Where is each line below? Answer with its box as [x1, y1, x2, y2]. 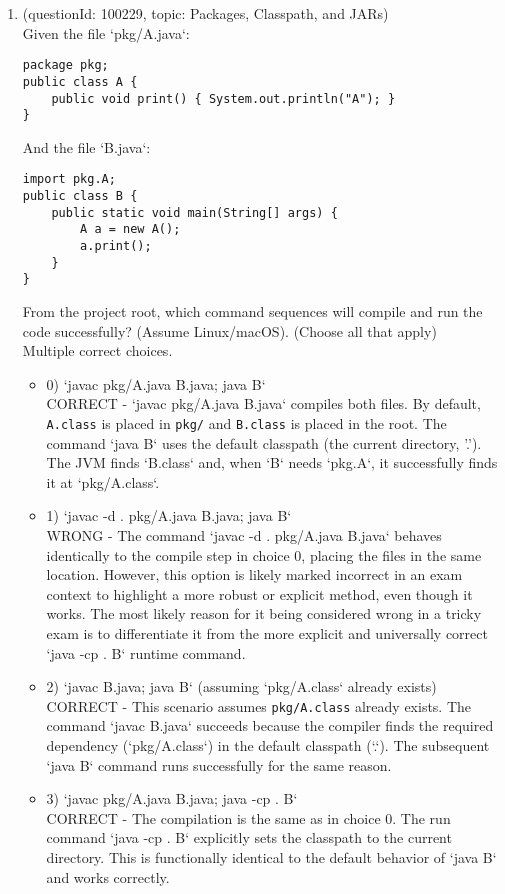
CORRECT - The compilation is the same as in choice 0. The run [46, 807, 451, 828]
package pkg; [22, 58, 109, 73]
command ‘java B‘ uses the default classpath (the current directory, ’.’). [46, 432, 482, 453]
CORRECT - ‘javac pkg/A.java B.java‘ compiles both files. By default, [46, 393, 481, 414]
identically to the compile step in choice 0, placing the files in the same [46, 544, 482, 565]
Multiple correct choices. [22, 340, 173, 361]
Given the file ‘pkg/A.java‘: [22, 22, 190, 43]
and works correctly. [46, 866, 170, 887]
